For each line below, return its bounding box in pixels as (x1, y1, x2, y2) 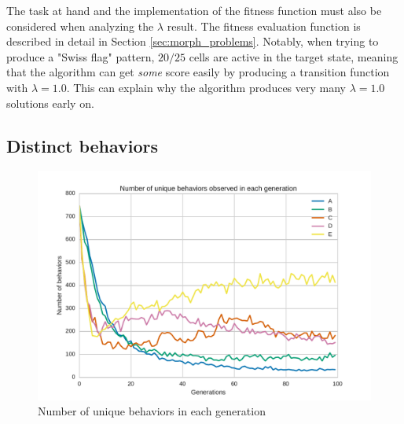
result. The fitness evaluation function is (167, 17, 361, 34)
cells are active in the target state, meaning (189, 48, 398, 65)
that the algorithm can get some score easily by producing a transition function (6, 64, 390, 80)
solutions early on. (6, 94, 94, 111)
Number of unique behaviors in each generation (38, 403, 266, 419)
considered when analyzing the (6, 17, 154, 34)
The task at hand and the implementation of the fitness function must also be (6, 2, 382, 18)
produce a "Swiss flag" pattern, (6, 48, 155, 65)
